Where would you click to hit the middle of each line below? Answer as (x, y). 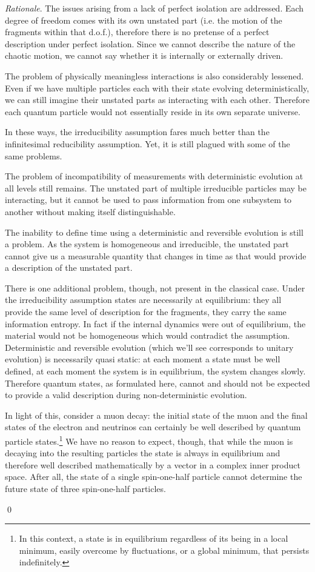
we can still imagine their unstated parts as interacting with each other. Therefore (157, 100)
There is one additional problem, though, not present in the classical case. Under (155, 288)
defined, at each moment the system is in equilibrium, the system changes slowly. (155, 371)
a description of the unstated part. (69, 268)
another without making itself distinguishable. (90, 211)
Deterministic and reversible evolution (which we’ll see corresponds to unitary (149, 347)
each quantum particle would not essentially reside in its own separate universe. (153, 111)
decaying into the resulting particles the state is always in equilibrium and (143, 453)
